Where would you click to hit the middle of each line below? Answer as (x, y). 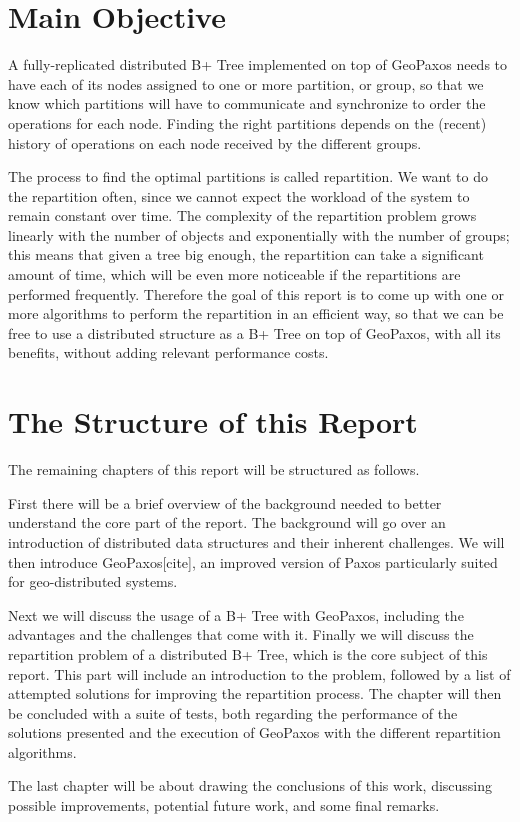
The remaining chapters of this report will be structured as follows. (214, 469)
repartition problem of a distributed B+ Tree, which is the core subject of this (248, 653)
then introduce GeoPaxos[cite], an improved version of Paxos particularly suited (253, 561)
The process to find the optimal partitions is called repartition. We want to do (248, 176)
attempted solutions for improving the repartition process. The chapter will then (255, 693)
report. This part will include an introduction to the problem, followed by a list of (259, 673)
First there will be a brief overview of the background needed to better (225, 502)
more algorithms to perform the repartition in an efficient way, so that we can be (256, 313)
